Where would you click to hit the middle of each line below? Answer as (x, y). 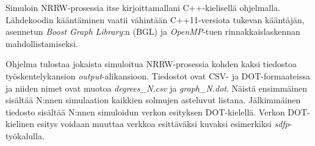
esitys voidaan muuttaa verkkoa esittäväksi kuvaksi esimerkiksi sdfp (163, 124)
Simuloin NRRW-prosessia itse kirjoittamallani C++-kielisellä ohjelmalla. (143, 7)
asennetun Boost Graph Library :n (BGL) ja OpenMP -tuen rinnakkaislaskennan (153, 31)
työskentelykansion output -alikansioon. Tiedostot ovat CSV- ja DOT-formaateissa (158, 75)
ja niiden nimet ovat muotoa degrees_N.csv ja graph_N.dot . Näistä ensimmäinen (156, 88)
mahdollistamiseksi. (42, 43)
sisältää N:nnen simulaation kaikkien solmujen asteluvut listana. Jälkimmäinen (153, 100)
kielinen (20, 124)
